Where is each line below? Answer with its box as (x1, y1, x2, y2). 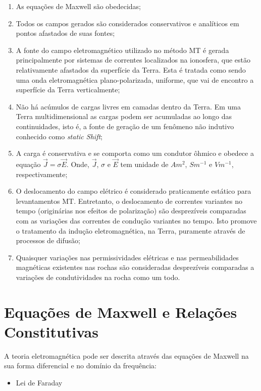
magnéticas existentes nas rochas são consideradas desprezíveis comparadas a (16, 262, 254, 272)
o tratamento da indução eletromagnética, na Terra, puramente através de (16, 225, 245, 236)
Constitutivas (4, 321, 98, 342)
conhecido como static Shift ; (16, 131, 102, 141)
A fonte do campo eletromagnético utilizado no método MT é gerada (16, 44, 229, 55)
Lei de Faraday (16, 377, 63, 387)
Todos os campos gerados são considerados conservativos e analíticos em (16, 18, 239, 28)
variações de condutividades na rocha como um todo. (16, 271, 180, 282)
